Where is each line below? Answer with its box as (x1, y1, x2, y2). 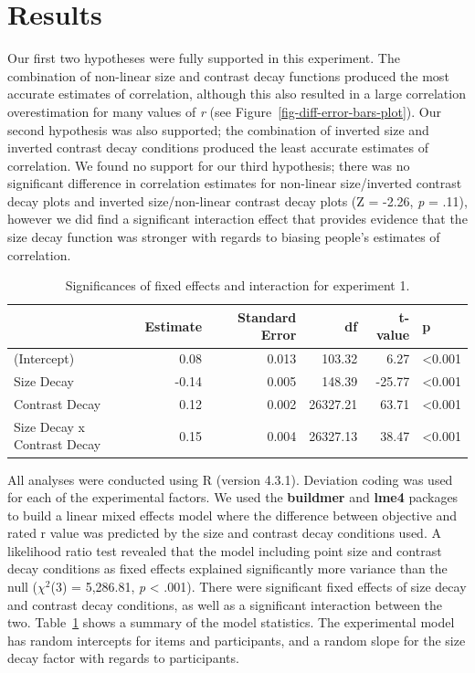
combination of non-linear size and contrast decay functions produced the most (7, 66, 449, 85)
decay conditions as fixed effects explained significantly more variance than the (7, 559, 448, 578)
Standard (237, 307, 297, 326)
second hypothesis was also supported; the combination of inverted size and (7, 120, 429, 139)
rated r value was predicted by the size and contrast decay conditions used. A (7, 523, 441, 542)
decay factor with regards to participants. (7, 648, 239, 668)
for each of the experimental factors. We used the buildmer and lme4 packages (7, 488, 459, 507)
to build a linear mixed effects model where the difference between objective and (7, 505, 458, 524)
